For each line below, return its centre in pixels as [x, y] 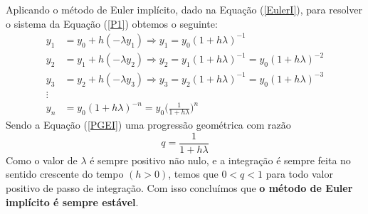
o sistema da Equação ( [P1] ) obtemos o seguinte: [112, 23]
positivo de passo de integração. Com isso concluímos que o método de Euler [179, 188]
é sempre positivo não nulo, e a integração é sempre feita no [220, 160]
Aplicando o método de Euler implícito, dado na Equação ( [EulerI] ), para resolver [184, 9]
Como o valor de [42, 160]
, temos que [193, 174]
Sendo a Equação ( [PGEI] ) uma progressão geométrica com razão [148, 125]
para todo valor [299, 174]
